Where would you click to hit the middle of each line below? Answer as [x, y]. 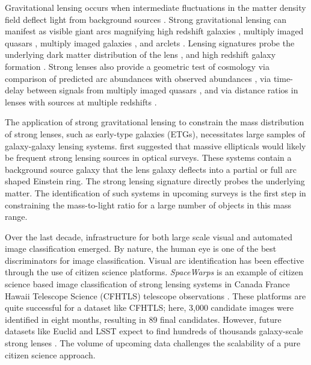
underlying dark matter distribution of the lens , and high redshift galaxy [140, 55]
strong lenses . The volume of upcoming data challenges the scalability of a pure [153, 343]
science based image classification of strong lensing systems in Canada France [147, 284]
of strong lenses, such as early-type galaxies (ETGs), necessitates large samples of [155, 133]
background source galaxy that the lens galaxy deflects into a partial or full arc [151, 169]
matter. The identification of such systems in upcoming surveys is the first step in [155, 192]
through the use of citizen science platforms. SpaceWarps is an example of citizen [154, 272]
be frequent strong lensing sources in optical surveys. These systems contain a [148, 158]
